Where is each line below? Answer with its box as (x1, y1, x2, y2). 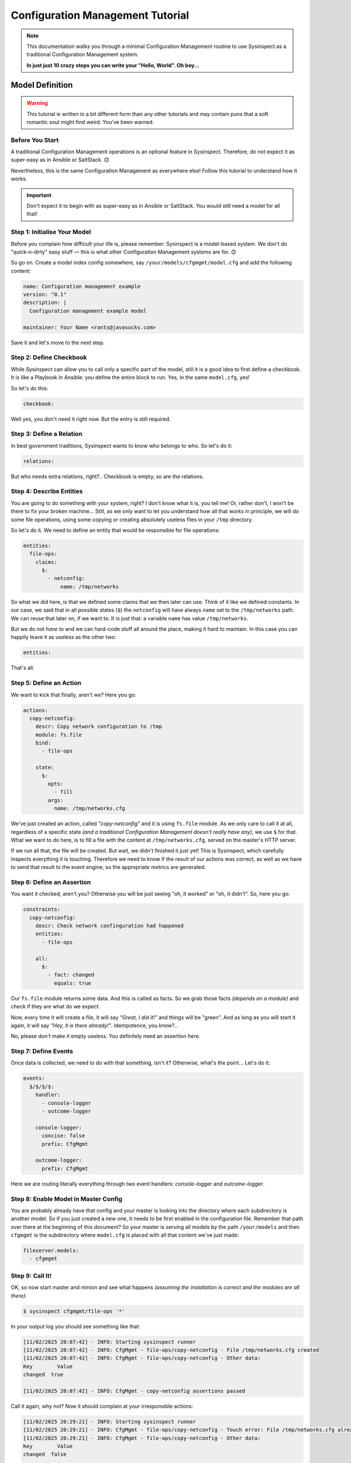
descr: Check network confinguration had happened (35, 922, 184, 929)
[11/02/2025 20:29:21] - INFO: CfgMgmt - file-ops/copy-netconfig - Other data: (23, 1434, 261, 1441)
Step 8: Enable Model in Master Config (11, 1194, 123, 1203)
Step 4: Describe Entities (11, 487, 83, 496)
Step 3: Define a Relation (11, 430, 83, 438)
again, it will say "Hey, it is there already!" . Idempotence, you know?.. (11, 1022, 178, 1029)
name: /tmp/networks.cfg (53, 805, 125, 812)
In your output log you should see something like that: (11, 1323, 140, 1330)
